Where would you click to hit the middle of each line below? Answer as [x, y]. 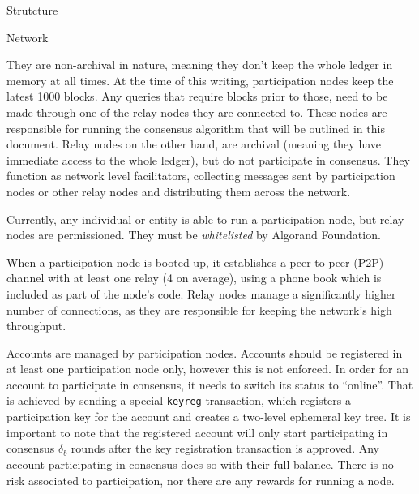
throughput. [36, 326]
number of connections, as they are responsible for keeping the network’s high [199, 309]
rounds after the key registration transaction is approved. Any [225, 448]
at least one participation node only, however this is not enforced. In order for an [207, 369]
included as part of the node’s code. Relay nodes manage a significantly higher [201, 293]
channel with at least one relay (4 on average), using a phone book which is [194, 278]
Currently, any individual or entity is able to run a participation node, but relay [205, 219]
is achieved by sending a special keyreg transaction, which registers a [179, 400]
